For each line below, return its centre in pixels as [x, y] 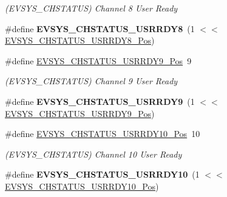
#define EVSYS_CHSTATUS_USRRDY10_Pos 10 [103, 134]
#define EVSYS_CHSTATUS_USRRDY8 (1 [100, 28]
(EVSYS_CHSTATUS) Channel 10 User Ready [93, 154]
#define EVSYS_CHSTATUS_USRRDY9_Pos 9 [98, 60]
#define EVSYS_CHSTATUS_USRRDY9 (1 [100, 101]
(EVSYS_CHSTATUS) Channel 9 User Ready [91, 81]
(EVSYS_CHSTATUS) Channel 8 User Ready [91, 8]
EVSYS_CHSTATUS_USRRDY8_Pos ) [80, 40]
